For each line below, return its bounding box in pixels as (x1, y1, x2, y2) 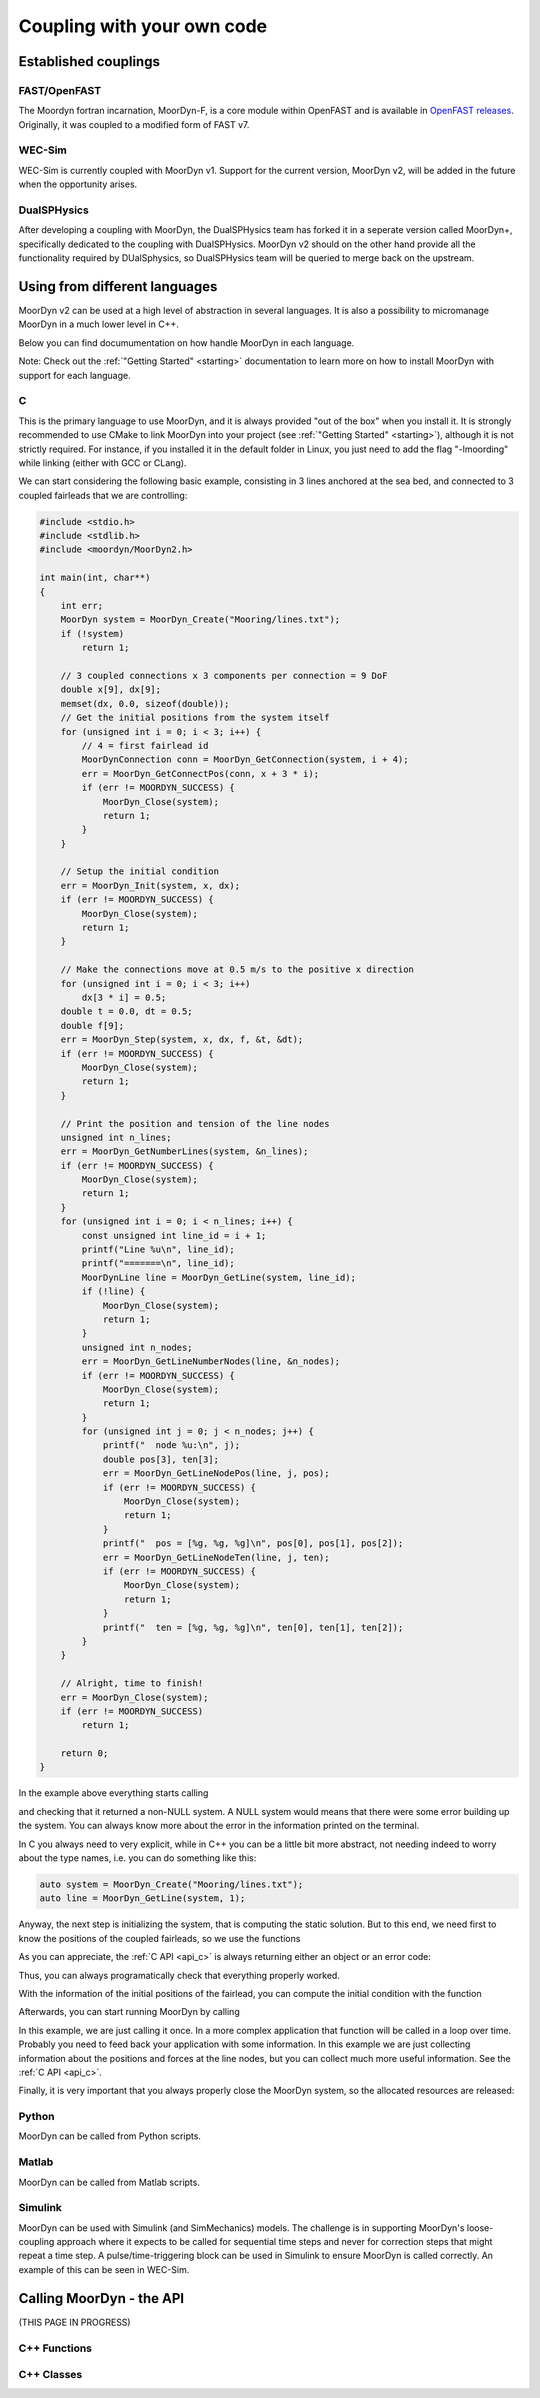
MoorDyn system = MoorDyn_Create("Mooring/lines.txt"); (60, 614, 341, 625)
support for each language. (18, 369, 131, 381)
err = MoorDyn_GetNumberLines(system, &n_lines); (60, 1146, 309, 1157)
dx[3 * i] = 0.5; (81, 991, 167, 1003)
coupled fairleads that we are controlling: (18, 489, 188, 501)
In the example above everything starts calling (18, 1787, 209, 1799)
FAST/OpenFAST (18, 83, 102, 97)
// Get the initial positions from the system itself (60, 712, 330, 724)
